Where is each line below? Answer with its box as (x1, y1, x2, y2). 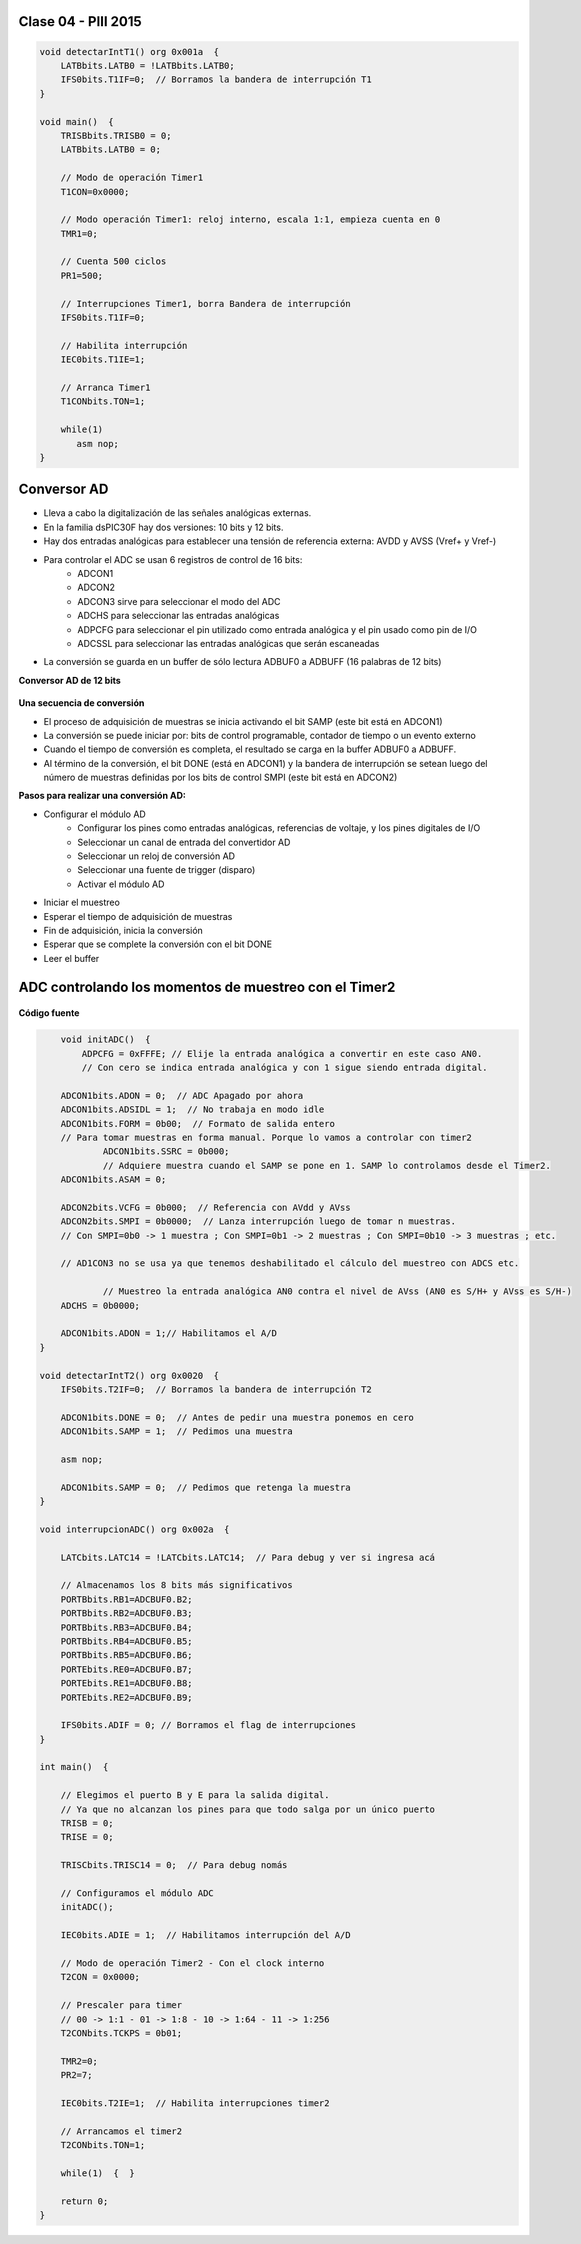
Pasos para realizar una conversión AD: (18, 790, 187, 802)
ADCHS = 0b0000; (60, 1300, 140, 1311)
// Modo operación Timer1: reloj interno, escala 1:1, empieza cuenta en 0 (60, 214, 441, 225)
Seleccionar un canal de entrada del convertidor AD (77, 836, 291, 848)
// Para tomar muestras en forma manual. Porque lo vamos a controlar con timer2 (60, 1131, 472, 1143)
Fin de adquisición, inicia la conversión (43, 924, 204, 936)
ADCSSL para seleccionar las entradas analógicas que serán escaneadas (77, 637, 380, 649)
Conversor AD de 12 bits (18, 674, 122, 686)
